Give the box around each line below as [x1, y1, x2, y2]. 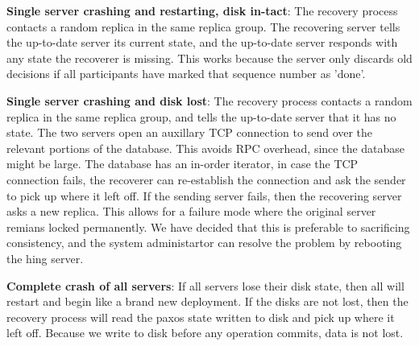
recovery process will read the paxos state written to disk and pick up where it [6, 308, 395, 325]
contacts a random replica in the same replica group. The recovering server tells [6, 18, 400, 35]
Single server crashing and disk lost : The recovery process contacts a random [6, 92, 413, 109]
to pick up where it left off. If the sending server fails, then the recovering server [6, 187, 402, 204]
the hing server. [6, 249, 84, 266]
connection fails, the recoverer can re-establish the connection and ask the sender [6, 171, 406, 187]
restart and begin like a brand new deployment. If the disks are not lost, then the [6, 293, 409, 310]
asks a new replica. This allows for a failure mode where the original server [6, 203, 376, 220]
